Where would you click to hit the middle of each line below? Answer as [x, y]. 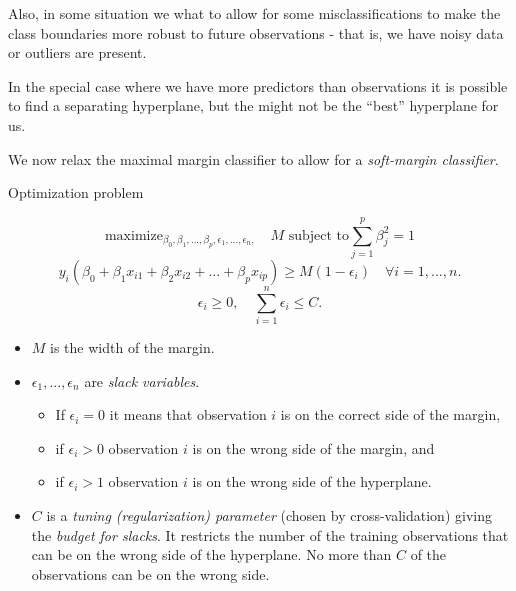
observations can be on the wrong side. [150, 573]
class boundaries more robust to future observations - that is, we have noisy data [256, 32]
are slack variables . [142, 380]
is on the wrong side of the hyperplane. [312, 481]
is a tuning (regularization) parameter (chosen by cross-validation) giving [269, 514]
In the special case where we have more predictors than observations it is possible [258, 85]
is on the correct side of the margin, [390, 414]
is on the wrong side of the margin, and [313, 447]
